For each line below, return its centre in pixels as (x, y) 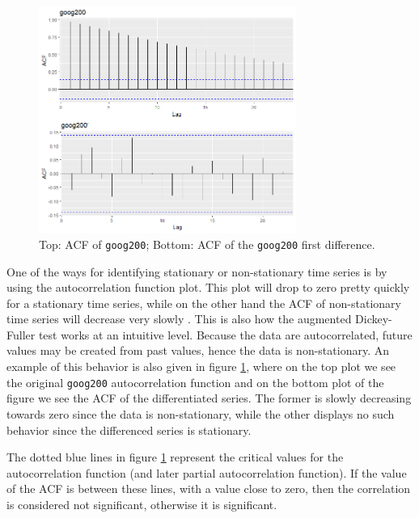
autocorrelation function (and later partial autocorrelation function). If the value (207, 472)
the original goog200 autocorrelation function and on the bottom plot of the (195, 382)
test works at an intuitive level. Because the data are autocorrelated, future (225, 334)
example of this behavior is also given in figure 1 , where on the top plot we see (201, 366)
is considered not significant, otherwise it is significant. (142, 504)
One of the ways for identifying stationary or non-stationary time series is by (197, 271)
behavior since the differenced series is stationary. (129, 430)
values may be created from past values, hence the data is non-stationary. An (198, 350)
